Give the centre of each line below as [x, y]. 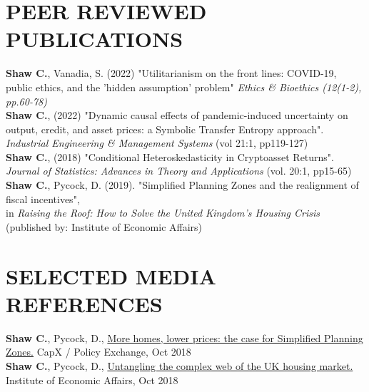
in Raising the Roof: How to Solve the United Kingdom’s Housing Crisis [163, 213]
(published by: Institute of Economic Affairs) [104, 226]
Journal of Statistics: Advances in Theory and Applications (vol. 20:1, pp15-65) [179, 171]
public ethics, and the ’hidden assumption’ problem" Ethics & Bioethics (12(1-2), [184, 87]
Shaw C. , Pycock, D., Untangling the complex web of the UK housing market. [180, 365]
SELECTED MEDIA [111, 275]
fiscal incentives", [43, 198]
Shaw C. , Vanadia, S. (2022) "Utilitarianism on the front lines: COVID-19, [171, 73]
